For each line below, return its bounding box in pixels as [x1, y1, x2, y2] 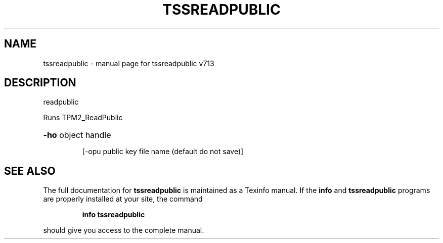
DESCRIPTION [4, 76, 76, 89]
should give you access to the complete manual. [43, 226, 204, 235]
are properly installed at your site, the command [43, 195, 203, 204]
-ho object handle [43, 130, 111, 140]
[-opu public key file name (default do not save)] [82, 147, 244, 156]
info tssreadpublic [82, 210, 145, 219]
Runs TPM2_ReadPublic [43, 113, 123, 122]
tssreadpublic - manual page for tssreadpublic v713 [43, 59, 214, 68]
